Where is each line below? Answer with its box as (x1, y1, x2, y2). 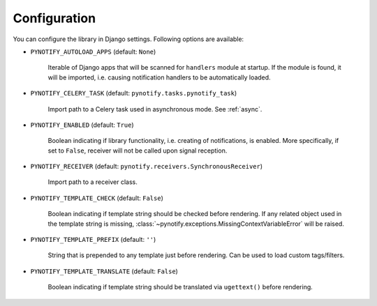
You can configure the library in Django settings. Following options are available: (13, 35, 244, 43)
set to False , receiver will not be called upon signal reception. (47, 146, 228, 155)
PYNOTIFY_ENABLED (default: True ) (30, 121, 134, 129)
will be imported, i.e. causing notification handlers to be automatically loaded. (47, 73, 272, 82)
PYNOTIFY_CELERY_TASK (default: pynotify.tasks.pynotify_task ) (30, 89, 237, 98)
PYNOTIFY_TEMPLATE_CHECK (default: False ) (30, 194, 164, 202)
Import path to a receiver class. (47, 178, 138, 186)
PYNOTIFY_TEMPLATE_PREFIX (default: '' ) (30, 236, 156, 244)
